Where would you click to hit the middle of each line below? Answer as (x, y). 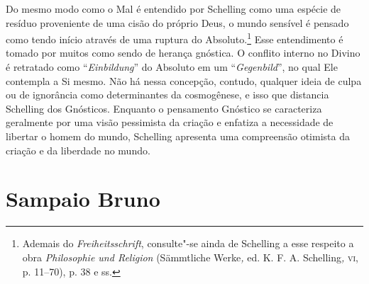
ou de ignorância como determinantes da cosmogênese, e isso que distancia (167, 95)
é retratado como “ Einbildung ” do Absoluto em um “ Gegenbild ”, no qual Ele (172, 67)
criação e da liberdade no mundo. (78, 150)
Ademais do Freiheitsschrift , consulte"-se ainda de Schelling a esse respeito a (188, 243)
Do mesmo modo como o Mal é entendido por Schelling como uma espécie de (174, 8)
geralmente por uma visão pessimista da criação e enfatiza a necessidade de (170, 122)
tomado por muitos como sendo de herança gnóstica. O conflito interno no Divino (183, 53)
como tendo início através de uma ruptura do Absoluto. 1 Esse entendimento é (175, 38)
